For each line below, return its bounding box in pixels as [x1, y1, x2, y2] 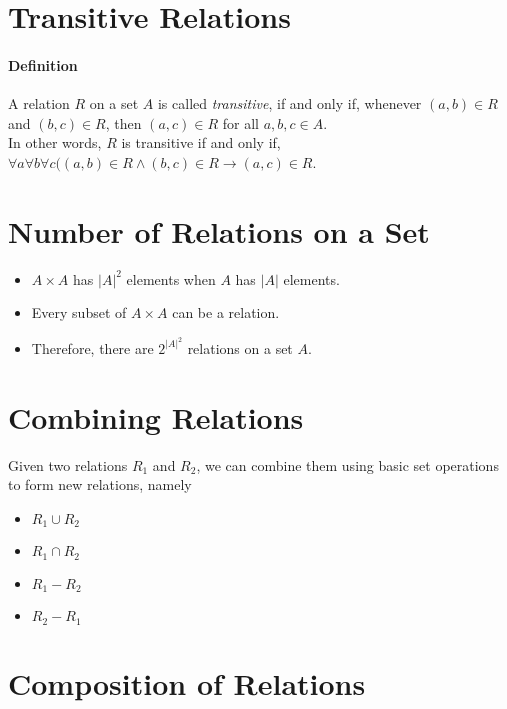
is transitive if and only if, [121, 132, 281, 153]
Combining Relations [8, 396, 304, 437]
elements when [126, 268, 216, 289]
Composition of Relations [8, 662, 366, 703]
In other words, [8, 132, 102, 153]
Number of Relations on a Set [8, 210, 430, 251]
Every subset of [31, 302, 127, 323]
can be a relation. [172, 302, 280, 323]
